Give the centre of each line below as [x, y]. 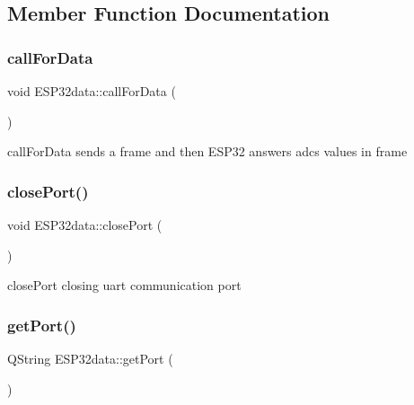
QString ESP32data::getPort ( [90, 358]
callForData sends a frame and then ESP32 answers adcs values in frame [207, 151]
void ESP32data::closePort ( [85, 225]
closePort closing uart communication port [124, 285]
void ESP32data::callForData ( [92, 91]
